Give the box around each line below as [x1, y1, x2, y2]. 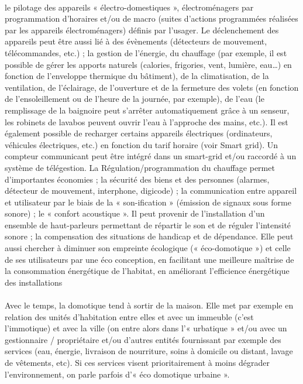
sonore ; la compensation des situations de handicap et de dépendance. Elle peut [5, 230, 294, 242]
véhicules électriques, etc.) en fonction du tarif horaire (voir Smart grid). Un [5, 138, 278, 150]
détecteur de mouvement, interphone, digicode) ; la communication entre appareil [5, 184, 297, 197]
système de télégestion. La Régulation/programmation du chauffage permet [5, 161, 275, 173]
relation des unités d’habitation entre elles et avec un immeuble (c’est [5, 310, 254, 323]
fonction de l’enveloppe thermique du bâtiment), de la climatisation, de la [5, 70, 269, 82]
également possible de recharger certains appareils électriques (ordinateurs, [5, 127, 273, 139]
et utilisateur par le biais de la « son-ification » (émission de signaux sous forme [5, 196, 291, 208]
